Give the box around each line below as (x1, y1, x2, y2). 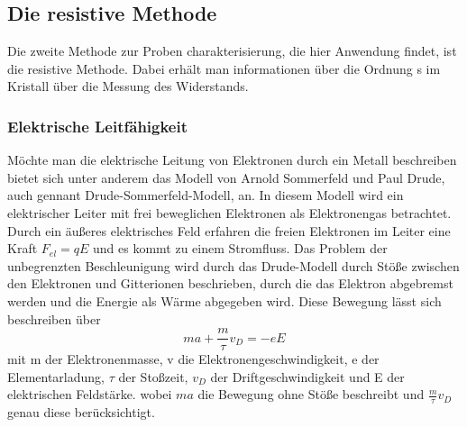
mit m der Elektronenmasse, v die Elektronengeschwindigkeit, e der (7, 350, 380, 368)
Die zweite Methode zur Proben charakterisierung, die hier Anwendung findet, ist (7, 41, 457, 60)
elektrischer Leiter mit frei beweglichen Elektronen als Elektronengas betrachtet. (7, 203, 452, 222)
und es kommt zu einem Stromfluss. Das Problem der (92, 239, 388, 258)
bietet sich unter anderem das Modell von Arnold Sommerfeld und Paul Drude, (7, 168, 445, 186)
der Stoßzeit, (118, 367, 188, 386)
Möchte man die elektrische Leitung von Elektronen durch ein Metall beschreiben (7, 150, 457, 169)
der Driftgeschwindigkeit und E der (210, 367, 405, 386)
